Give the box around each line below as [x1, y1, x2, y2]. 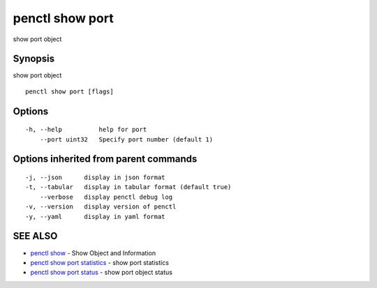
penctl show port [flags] [25, 87, 114, 96]
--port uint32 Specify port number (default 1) [39, 135, 213, 143]
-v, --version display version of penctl [25, 203, 177, 211]
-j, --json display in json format [25, 174, 165, 181]
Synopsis [13, 53, 55, 65]
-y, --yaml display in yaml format [25, 213, 165, 220]
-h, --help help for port [25, 126, 147, 134]
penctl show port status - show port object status [30, 268, 172, 277]
